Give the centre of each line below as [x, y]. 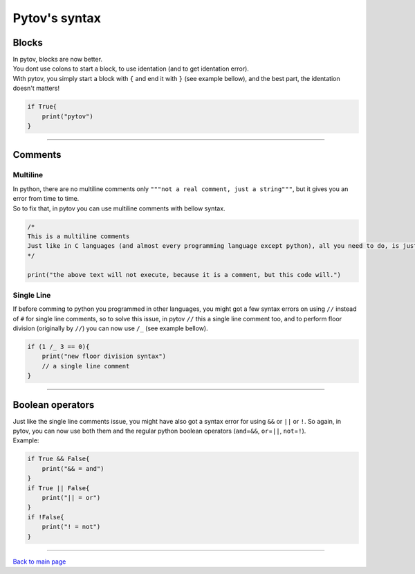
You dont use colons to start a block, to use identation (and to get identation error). [131, 69]
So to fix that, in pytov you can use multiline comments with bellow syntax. [119, 208]
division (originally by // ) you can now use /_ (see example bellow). [111, 328]
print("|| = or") [71, 497]
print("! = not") [71, 527]
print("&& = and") [73, 468]
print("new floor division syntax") [104, 356]
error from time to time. [46, 199]
